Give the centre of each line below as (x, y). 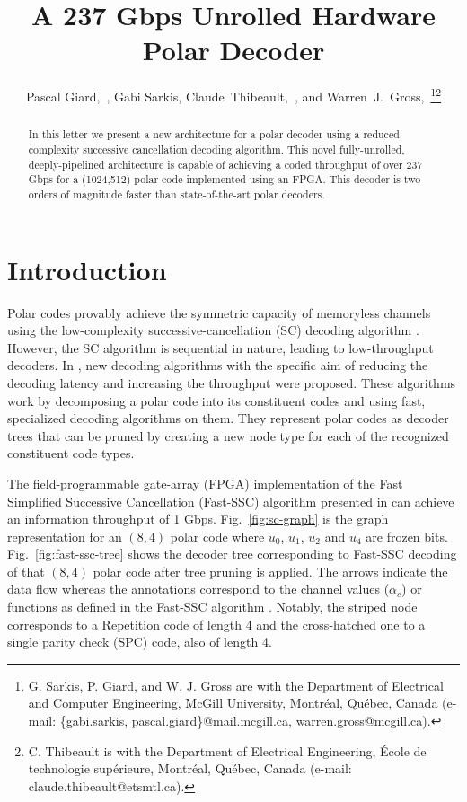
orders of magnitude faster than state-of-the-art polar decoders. (176, 194)
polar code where (217, 536)
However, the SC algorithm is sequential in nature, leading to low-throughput (220, 347)
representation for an (65, 536)
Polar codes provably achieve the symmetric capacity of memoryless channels (219, 312)
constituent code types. (71, 453)
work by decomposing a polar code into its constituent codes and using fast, (216, 400)
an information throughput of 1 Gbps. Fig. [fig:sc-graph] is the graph (198, 519)
